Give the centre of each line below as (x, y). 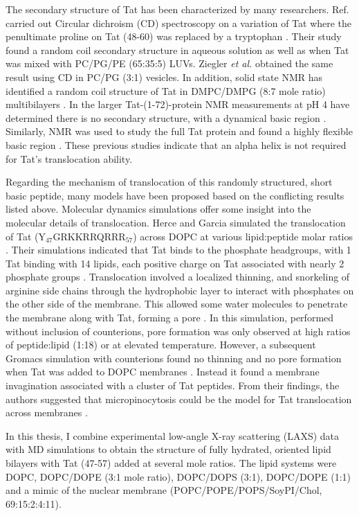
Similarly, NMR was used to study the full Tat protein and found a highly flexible (179, 131)
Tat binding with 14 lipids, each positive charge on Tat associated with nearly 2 (175, 263)
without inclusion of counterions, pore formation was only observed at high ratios (178, 331)
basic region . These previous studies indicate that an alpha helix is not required (176, 144)
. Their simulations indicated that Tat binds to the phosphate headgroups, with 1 (178, 250)
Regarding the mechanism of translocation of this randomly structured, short (169, 182)
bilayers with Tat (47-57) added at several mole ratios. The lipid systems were (171, 463)
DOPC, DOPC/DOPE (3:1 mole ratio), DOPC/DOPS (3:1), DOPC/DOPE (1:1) (178, 476)
